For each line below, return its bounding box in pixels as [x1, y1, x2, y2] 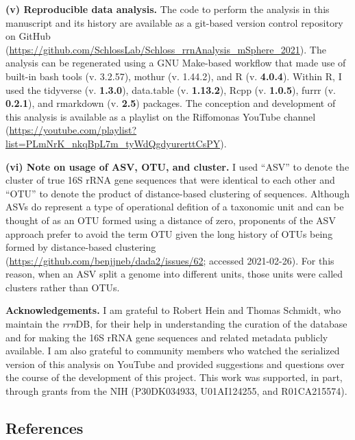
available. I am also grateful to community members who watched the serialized [5, 343, 340, 358]
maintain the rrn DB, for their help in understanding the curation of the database [5, 317, 347, 331]
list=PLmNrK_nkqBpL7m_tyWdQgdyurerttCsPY [5, 136, 221, 150]
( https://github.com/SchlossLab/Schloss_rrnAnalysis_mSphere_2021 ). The [5, 42, 326, 56]
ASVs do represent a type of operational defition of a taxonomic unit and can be [5, 199, 344, 214]
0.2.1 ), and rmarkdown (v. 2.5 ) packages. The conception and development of [5, 96, 336, 110]
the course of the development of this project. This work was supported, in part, [5, 370, 343, 384]
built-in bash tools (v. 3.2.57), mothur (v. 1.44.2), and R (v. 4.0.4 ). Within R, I [5, 69, 342, 83]
